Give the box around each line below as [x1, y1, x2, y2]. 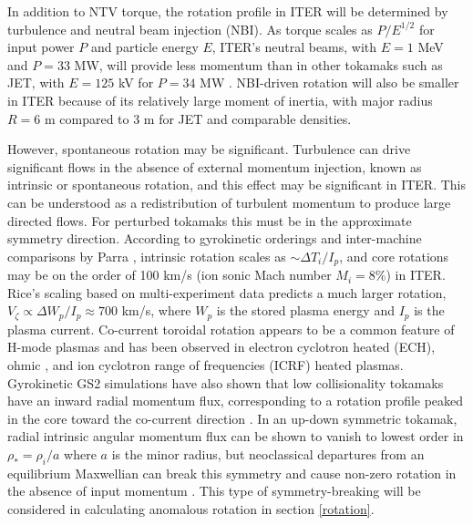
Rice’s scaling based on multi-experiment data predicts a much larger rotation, [7, 283, 447, 302]
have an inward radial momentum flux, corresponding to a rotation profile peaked [7, 391, 464, 410]
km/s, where [121, 301, 191, 320]
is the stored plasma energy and [216, 301, 395, 320]
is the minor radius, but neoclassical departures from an [111, 444, 425, 463]
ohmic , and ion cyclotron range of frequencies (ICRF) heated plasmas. [7, 355, 404, 374]
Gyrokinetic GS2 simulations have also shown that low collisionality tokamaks [7, 373, 444, 392]
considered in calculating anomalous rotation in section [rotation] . [7, 499, 375, 518]
